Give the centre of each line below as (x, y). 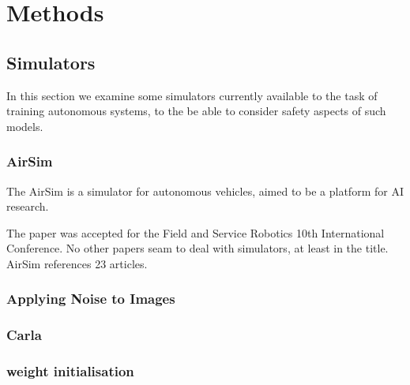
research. (28, 206)
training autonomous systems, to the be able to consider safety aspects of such (196, 111)
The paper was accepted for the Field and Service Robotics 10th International (196, 232)
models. (25, 126)
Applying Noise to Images (91, 299)
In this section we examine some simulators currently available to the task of (192, 95)
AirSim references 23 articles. (77, 263)
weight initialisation (70, 371)
